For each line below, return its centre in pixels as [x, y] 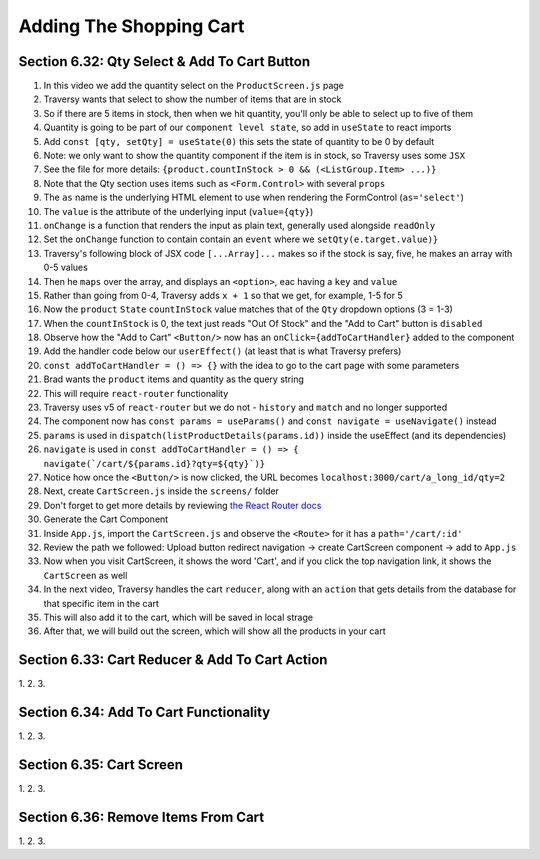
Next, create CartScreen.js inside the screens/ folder [161, 491]
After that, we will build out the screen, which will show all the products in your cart [215, 631]
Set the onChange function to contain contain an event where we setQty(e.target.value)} [241, 239]
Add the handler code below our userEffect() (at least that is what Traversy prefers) [222, 351]
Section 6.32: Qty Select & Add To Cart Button [164, 61]
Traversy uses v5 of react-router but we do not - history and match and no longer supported [245, 407]
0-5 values [66, 267]
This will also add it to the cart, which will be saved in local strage [178, 617]
